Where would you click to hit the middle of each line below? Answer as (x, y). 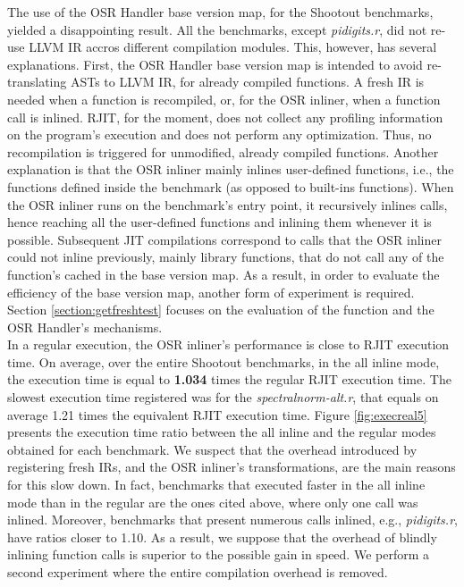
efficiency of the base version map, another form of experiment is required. (211, 292)
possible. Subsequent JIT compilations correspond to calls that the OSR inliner (224, 239)
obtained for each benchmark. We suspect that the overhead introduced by (212, 449)
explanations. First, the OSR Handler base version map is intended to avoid (215, 64)
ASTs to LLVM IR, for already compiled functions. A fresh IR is (247, 82)
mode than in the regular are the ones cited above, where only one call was (213, 502)
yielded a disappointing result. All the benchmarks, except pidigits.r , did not (217, 29)
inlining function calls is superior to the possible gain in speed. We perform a (218, 554)
